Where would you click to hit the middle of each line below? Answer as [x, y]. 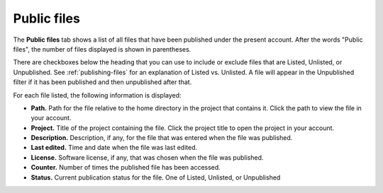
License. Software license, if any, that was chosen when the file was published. [147, 157]
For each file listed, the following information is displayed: [97, 95]
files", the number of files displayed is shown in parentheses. [102, 49]
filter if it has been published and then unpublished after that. [102, 82]
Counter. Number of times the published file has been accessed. [126, 168]
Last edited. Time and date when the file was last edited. [114, 148]
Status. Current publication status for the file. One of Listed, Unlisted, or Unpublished [156, 177]
